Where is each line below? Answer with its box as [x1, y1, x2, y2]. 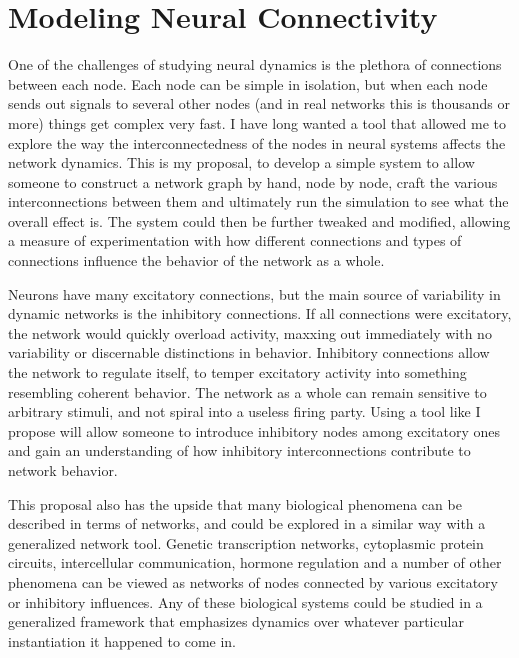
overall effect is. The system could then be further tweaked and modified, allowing [8, 210, 511, 231]
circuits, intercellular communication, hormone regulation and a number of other [8, 552, 502, 573]
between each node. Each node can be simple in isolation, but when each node [8, 73, 488, 94]
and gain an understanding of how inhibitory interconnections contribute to [8, 440, 471, 461]
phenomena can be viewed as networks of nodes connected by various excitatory [8, 571, 498, 592]
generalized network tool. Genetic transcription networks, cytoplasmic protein [8, 532, 484, 553]
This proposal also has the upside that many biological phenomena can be [8, 493, 462, 514]
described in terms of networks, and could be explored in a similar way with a [8, 513, 486, 534]
